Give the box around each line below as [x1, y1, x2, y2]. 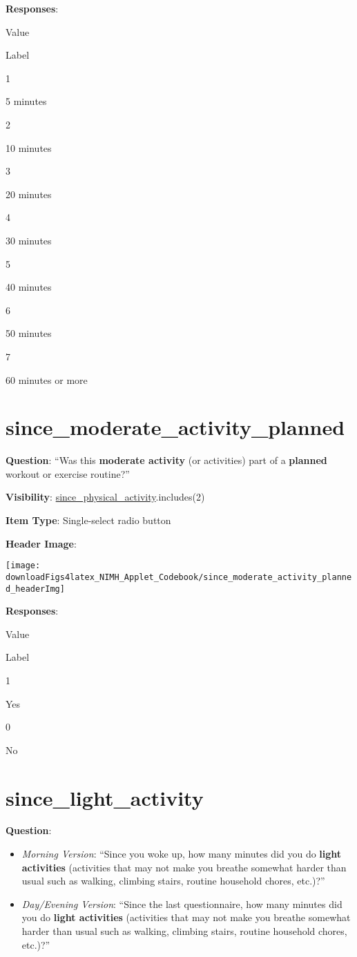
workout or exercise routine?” [6, 466, 130, 481]
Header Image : [6, 536, 77, 550]
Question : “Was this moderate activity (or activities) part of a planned [6, 453, 327, 467]
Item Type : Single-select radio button [6, 513, 171, 527]
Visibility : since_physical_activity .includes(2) [6, 490, 205, 504]
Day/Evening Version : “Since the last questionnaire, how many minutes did [21, 896, 342, 911]
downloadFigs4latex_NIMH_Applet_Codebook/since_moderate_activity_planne [6, 572, 352, 582]
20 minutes [6, 186, 52, 201]
